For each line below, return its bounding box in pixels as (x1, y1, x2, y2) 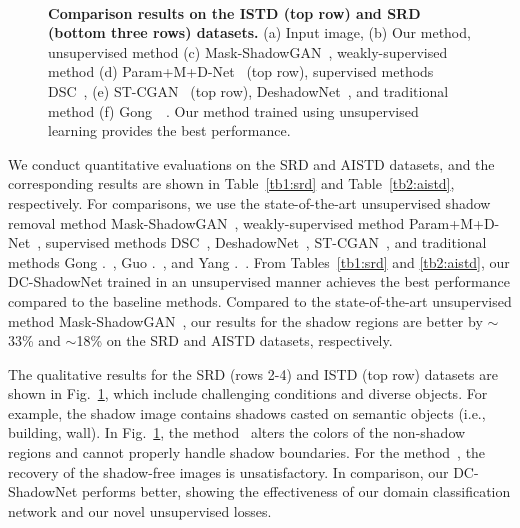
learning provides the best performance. (48, 120, 291, 141)
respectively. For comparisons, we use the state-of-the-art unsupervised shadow (8, 192, 491, 213)
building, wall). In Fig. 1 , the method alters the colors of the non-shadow (8, 422, 466, 443)
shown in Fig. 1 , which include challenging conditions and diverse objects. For (8, 383, 488, 404)
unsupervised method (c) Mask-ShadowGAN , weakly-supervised (48, 41, 448, 62)
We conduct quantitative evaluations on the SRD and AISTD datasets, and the (8, 153, 495, 174)
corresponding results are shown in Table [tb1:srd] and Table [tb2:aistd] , (8, 173, 455, 194)
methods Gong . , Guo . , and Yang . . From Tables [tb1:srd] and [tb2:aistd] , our (8, 251, 510, 272)
